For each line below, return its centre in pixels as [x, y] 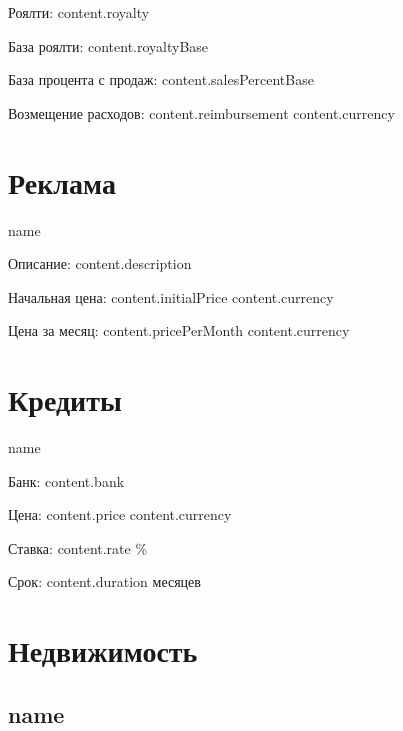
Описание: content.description [100, 263]
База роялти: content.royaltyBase [108, 45]
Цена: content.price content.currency [120, 514]
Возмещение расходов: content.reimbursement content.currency [201, 112]
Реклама [62, 181]
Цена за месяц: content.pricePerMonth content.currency [179, 330]
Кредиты [65, 399]
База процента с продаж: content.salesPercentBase [161, 79]
